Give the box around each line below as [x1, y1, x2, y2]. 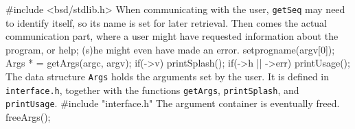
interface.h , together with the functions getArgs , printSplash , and [5, 82, 299, 97]
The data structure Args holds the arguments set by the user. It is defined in [5, 69, 330, 84]
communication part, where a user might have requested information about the [5, 29, 339, 43]
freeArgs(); [5, 110, 51, 124]
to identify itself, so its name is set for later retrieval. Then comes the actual [5, 15, 328, 30]
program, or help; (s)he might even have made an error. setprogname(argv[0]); [5, 42, 335, 56]
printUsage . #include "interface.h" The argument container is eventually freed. [5, 96, 340, 110]
